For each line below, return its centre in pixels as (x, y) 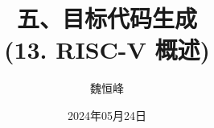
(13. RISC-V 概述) (107, 50)
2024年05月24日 (107, 115)
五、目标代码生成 (107, 18)
